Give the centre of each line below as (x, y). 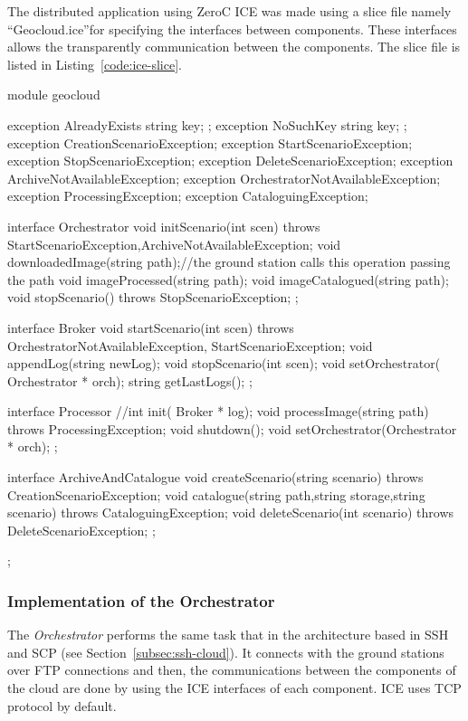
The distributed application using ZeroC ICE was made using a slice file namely (229, 11)
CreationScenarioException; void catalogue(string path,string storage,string (216, 494)
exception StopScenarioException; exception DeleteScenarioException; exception (230, 161)
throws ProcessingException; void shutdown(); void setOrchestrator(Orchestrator (232, 428)
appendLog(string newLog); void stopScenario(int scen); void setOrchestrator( (224, 363)
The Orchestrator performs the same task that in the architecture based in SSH (228, 635)
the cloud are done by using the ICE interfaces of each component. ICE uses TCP (234, 688)
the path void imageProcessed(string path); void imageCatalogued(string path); (228, 279)
